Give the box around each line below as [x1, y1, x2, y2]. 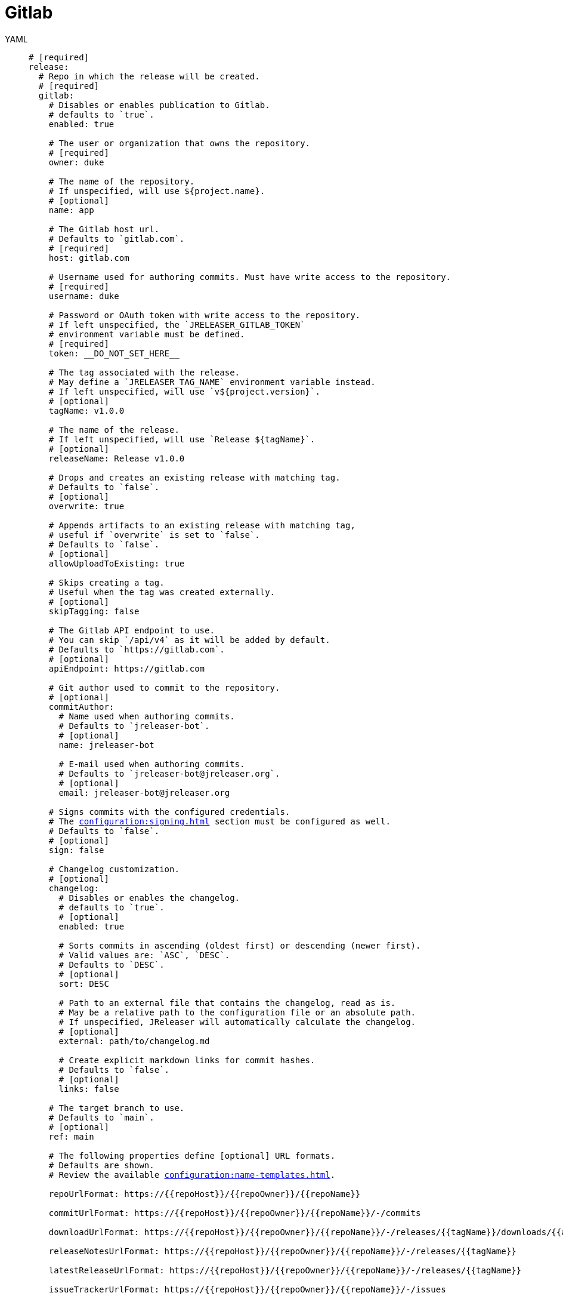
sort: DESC [58, 978, 109, 989]
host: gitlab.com [48, 253, 129, 263]
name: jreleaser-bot [58, 740, 154, 750]
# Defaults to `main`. [48, 1112, 154, 1122]
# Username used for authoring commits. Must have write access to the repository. [48, 272, 451, 282]
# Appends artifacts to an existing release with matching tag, [48, 520, 355, 530]
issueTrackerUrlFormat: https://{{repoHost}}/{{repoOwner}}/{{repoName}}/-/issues [48, 1284, 446, 1294]
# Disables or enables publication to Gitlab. [48, 100, 270, 110]
